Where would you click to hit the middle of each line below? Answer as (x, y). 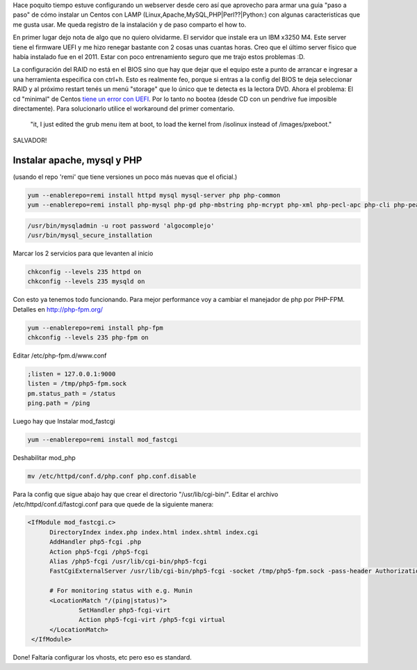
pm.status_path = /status (72, 393)
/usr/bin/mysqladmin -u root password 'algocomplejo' (121, 225)
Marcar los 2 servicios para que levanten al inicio (83, 253)
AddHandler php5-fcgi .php (96, 542)
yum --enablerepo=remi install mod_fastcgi (103, 440)
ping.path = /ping (59, 403)
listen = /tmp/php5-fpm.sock (77, 384)
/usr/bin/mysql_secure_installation (90, 235)
